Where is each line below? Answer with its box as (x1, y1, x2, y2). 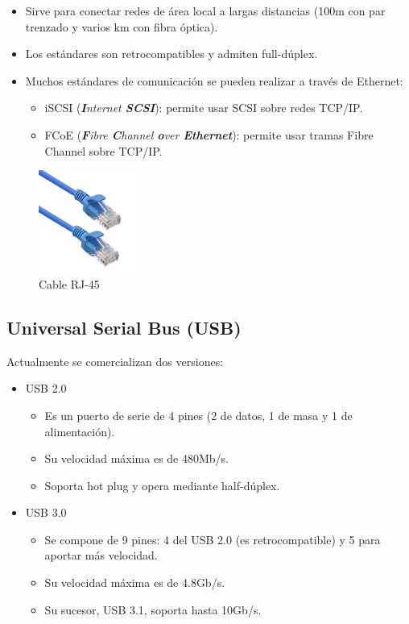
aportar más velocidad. (44, 547, 158, 564)
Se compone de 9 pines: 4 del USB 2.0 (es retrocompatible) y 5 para (44, 530, 381, 547)
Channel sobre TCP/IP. (44, 142, 163, 159)
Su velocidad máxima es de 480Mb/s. (44, 450, 229, 467)
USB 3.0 (25, 504, 67, 521)
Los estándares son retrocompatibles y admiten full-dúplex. (25, 45, 318, 62)
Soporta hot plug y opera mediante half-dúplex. (44, 476, 280, 493)
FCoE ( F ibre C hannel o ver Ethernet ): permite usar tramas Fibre (44, 126, 374, 143)
